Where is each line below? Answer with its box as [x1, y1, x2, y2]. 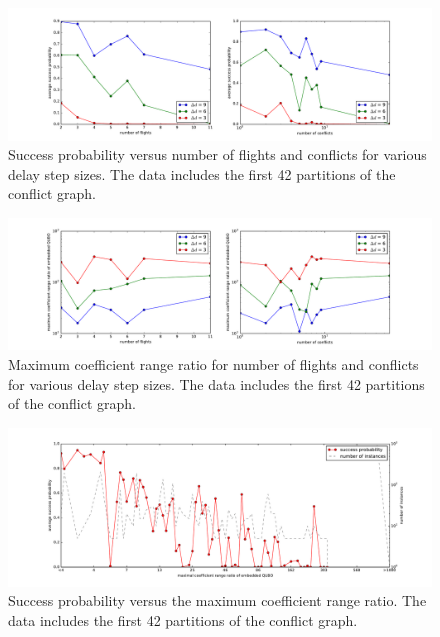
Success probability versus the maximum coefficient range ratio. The [8, 590, 427, 611]
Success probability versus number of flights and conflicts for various [8, 144, 427, 165]
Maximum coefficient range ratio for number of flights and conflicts [8, 353, 419, 374]
